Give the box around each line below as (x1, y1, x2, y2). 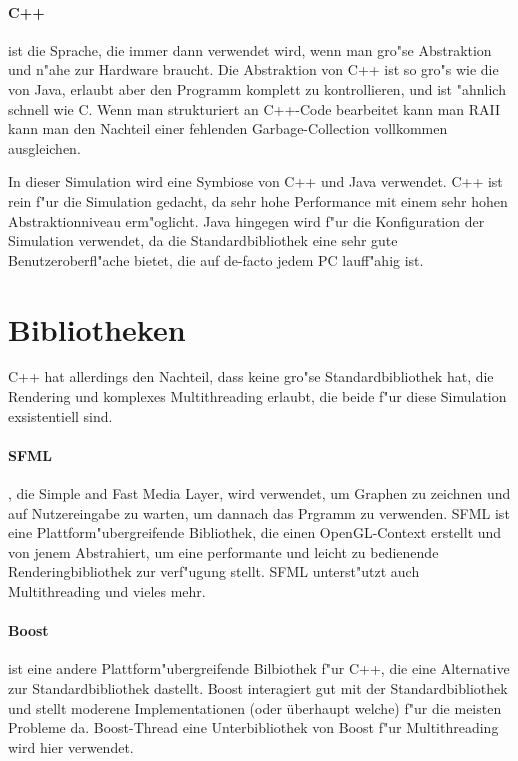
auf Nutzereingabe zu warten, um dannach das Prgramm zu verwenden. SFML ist (8, 502, 510, 523)
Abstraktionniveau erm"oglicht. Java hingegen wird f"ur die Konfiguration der (8, 210, 485, 231)
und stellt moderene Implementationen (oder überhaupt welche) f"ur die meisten (8, 697, 502, 718)
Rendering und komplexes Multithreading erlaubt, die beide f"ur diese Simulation (8, 386, 507, 407)
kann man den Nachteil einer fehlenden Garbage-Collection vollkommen (8, 118, 448, 139)
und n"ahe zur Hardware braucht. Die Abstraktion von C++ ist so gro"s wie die (8, 59, 499, 80)
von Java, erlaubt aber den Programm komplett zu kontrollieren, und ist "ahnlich (8, 78, 506, 99)
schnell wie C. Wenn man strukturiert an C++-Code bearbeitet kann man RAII (8, 98, 501, 119)
